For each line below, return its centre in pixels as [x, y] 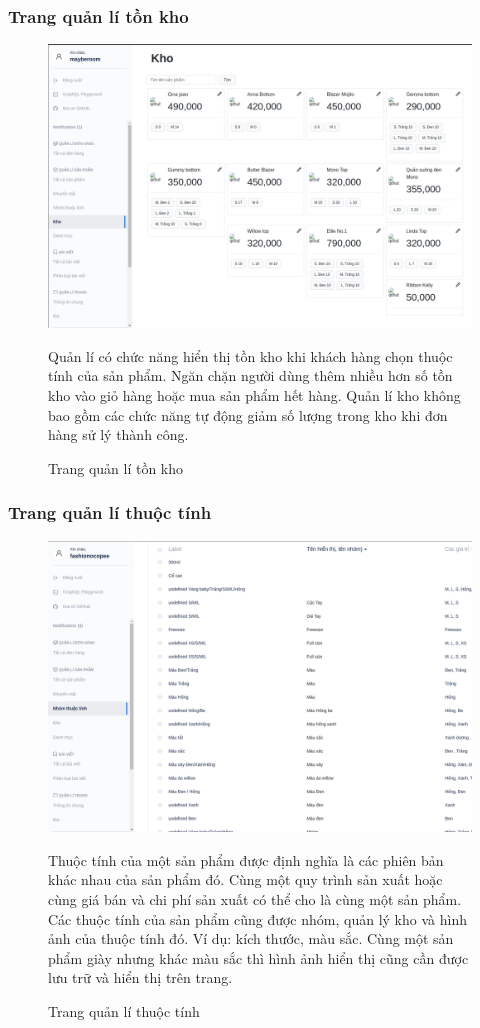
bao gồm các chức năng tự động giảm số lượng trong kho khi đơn [248, 414]
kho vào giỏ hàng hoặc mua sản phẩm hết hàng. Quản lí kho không [254, 395]
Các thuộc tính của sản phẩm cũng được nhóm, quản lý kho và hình [257, 918]
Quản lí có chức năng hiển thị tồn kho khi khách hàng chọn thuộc [250, 355]
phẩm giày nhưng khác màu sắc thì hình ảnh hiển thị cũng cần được [258, 957]
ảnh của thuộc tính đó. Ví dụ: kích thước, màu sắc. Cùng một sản [251, 938]
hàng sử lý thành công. [118, 434]
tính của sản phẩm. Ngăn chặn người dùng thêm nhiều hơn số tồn [250, 375]
